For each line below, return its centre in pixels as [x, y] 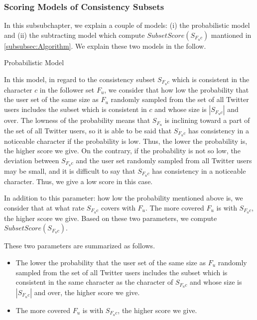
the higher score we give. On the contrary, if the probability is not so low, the [122, 151]
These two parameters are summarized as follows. [80, 246]
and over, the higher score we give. [87, 292]
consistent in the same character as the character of [94, 282]
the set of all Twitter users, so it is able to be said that [88, 130]
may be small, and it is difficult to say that [70, 170]
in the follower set [67, 89]
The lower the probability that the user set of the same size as [111, 262]
